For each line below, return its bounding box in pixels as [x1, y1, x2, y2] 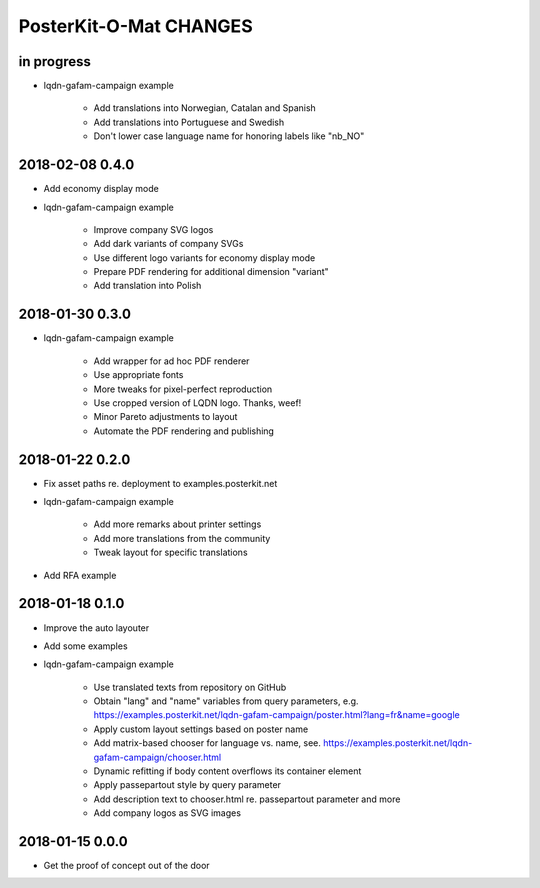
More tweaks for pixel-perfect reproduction [93, 383, 273, 395]
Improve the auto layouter [43, 621, 150, 634]
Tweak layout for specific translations [93, 546, 249, 559]
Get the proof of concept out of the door [43, 860, 210, 872]
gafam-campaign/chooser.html [93, 751, 222, 763]
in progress [18, 53, 92, 70]
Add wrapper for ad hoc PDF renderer [93, 355, 250, 367]
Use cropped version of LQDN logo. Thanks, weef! [93, 396, 302, 409]
